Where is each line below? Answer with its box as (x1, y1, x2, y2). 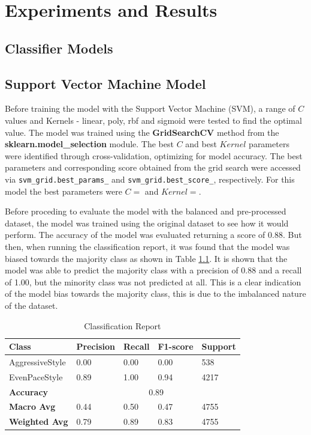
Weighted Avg (9, 415, 68, 428)
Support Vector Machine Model (5, 74, 206, 93)
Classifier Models (5, 38, 113, 57)
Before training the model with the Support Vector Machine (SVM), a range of (5, 102, 295, 115)
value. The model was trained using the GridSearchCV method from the (5, 126, 279, 138)
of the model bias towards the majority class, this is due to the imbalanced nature (5, 287, 306, 300)
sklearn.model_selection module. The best (5, 138, 174, 150)
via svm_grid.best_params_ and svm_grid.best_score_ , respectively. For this (5, 172, 295, 185)
